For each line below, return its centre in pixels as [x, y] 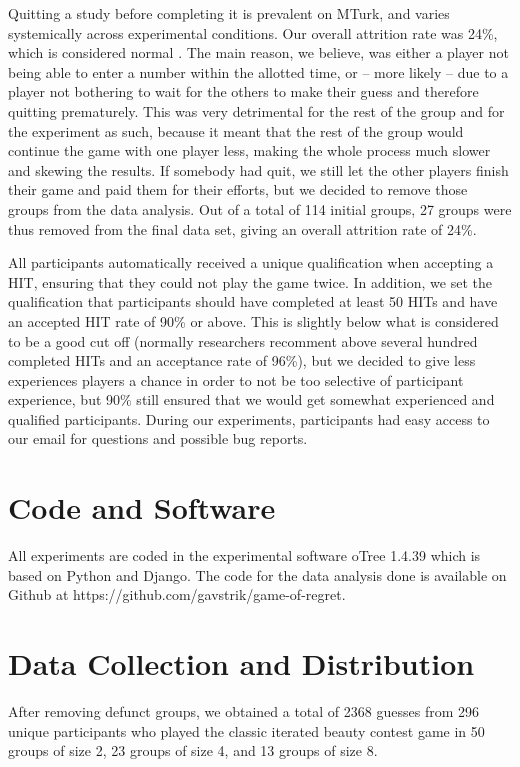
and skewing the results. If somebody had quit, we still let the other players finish [258, 169]
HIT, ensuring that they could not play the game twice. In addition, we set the [250, 281]
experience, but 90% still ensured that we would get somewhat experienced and [251, 399]
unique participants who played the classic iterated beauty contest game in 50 [246, 730]
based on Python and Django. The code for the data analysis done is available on [257, 574]
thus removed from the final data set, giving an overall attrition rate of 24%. [242, 228]
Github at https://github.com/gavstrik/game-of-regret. [177, 594]
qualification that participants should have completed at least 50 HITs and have [253, 301]
